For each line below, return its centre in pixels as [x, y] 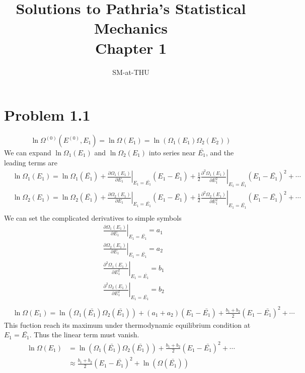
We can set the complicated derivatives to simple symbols [93, 217]
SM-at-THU [131, 72]
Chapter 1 [131, 48]
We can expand [28, 153]
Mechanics [131, 28]
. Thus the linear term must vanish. [84, 335]
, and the [220, 153]
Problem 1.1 [47, 115]
